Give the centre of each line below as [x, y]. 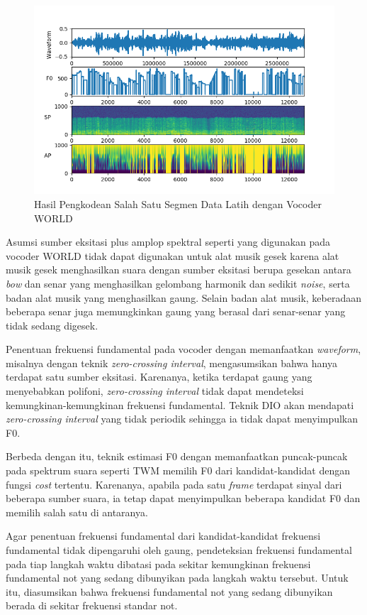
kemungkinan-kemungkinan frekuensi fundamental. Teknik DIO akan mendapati [180, 404]
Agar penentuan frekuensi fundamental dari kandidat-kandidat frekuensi [163, 536]
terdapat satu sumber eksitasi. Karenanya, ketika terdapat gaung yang [159, 377]
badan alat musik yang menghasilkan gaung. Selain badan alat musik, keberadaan [183, 297]
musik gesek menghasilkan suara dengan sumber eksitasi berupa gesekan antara [179, 270]
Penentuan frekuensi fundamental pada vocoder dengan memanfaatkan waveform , [183, 349]
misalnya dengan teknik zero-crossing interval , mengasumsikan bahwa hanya [171, 363]
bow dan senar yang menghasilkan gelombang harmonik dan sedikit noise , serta [178, 283]
